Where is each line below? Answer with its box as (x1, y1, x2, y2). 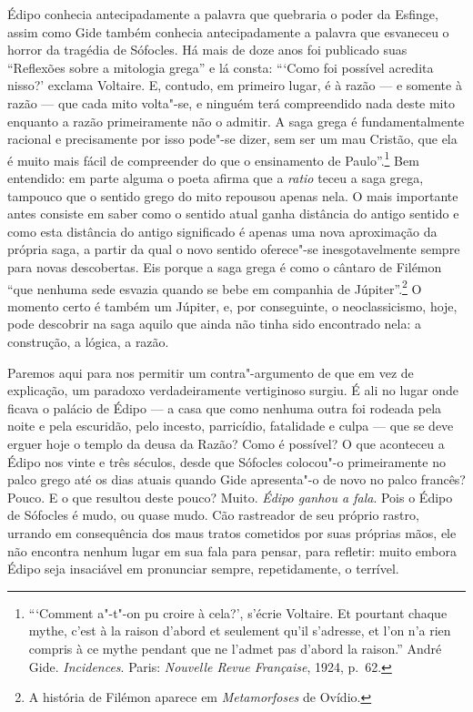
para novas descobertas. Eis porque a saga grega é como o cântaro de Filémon (7, 257, 442, 276)
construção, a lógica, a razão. (7, 332, 169, 351)
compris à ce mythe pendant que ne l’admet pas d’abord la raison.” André (28, 638, 442, 657)
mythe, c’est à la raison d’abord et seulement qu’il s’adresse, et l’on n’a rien (28, 621, 451, 640)
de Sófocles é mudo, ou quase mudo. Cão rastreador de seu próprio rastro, (7, 505, 419, 524)
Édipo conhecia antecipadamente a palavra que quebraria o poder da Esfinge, (7, 5, 438, 23)
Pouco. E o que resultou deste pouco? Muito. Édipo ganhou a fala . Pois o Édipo (7, 487, 453, 506)
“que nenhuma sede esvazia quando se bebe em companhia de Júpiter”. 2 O (7, 276, 422, 298)
